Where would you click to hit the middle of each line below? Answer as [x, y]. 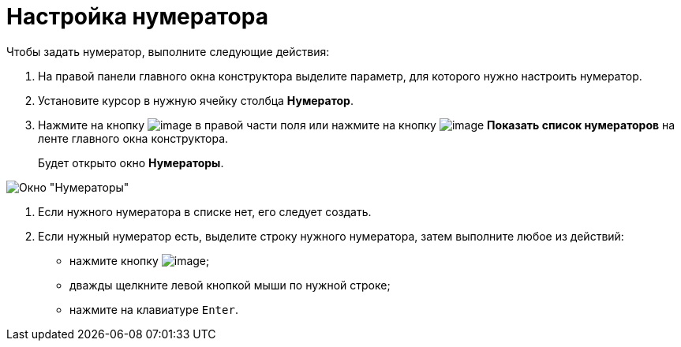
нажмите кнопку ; [140, 260]
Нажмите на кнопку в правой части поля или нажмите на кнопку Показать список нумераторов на [357, 125]
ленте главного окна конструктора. [133, 138]
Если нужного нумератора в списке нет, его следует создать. [205, 211]
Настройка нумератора [137, 17]
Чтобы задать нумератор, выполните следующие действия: [168, 51]
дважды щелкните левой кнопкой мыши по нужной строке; [230, 285]
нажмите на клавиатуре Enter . [154, 309]
